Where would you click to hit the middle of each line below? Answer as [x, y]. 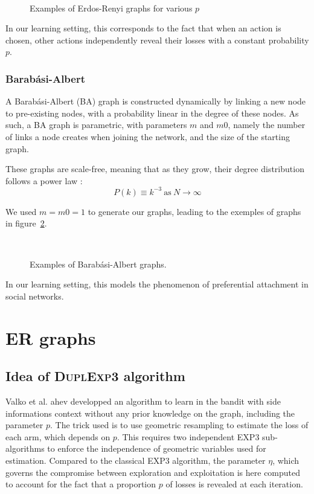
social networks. [35, 296]
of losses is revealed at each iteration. [234, 484]
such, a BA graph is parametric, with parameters [96, 125]
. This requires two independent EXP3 [188, 436]
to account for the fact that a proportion [81, 484]
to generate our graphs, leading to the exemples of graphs [194, 211]
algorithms [25, 448]
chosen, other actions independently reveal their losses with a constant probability [157, 40]
